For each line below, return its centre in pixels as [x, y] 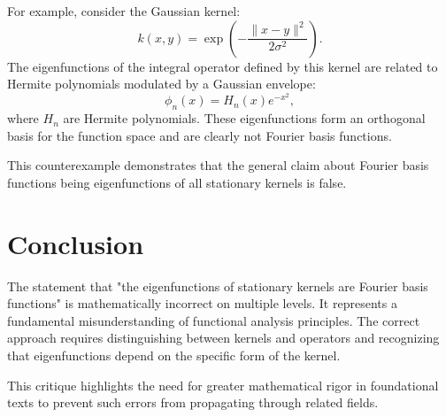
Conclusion [76, 243]
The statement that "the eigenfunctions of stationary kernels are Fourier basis [218, 286]
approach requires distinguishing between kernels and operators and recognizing [223, 338]
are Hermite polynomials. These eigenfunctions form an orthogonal [244, 118]
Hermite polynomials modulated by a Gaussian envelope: [161, 84]
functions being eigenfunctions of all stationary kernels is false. [177, 182]
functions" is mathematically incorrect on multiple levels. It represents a [202, 303]
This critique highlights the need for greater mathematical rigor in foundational [223, 385]
